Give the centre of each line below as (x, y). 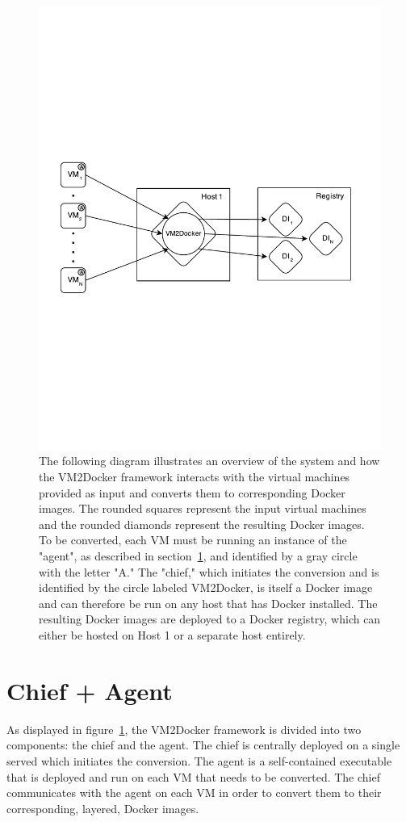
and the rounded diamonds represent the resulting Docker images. (202, 524)
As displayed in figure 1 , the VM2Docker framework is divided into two (184, 729)
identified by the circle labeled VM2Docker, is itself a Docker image (206, 587)
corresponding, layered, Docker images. (103, 808)
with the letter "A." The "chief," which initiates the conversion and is (209, 571)
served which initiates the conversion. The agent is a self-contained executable (199, 760)
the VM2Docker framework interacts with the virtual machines (195, 477)
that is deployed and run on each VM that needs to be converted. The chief (193, 776)
